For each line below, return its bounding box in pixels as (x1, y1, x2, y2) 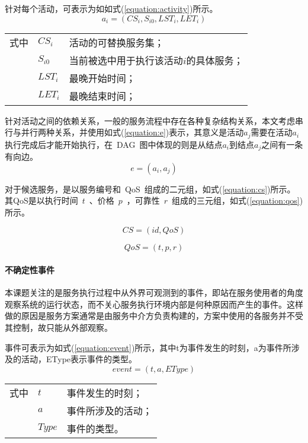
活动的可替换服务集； (69, 35, 164, 49)
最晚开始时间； (69, 71, 136, 85)
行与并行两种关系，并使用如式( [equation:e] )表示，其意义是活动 (5, 126, 244, 138)
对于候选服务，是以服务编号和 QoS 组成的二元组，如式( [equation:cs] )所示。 (5, 182, 296, 195)
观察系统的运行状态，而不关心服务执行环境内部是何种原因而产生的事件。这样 (5, 298, 303, 310)
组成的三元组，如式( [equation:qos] (172, 194, 300, 207)
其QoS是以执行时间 (5, 194, 78, 207)
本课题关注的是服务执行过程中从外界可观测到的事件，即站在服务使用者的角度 (5, 286, 303, 299)
